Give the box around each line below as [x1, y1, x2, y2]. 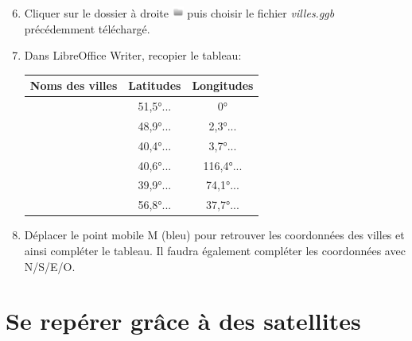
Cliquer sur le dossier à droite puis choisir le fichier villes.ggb [24, 4, 335, 21]
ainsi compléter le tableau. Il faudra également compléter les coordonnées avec [24, 242, 406, 258]
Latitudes [128, 77, 181, 94]
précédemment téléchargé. [24, 20, 150, 37]
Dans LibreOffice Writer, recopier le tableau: [24, 47, 242, 64]
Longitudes [192, 77, 254, 94]
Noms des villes [29, 77, 118, 94]
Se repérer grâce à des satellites [6, 304, 361, 337]
